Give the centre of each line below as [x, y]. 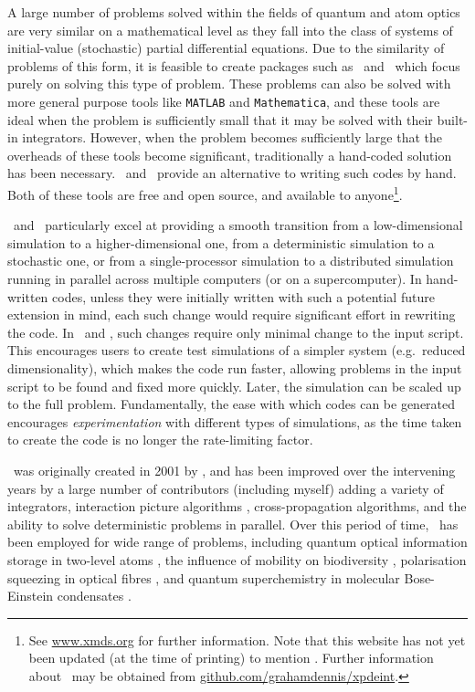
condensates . [94, 596]
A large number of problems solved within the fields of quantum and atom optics [234, 12]
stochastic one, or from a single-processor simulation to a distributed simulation [231, 261]
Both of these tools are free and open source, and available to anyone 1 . [205, 193]
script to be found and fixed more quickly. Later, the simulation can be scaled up [234, 386]
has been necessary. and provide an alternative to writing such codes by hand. [232, 173]
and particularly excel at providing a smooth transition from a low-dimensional [238, 225]
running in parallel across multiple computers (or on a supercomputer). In [215, 279]
